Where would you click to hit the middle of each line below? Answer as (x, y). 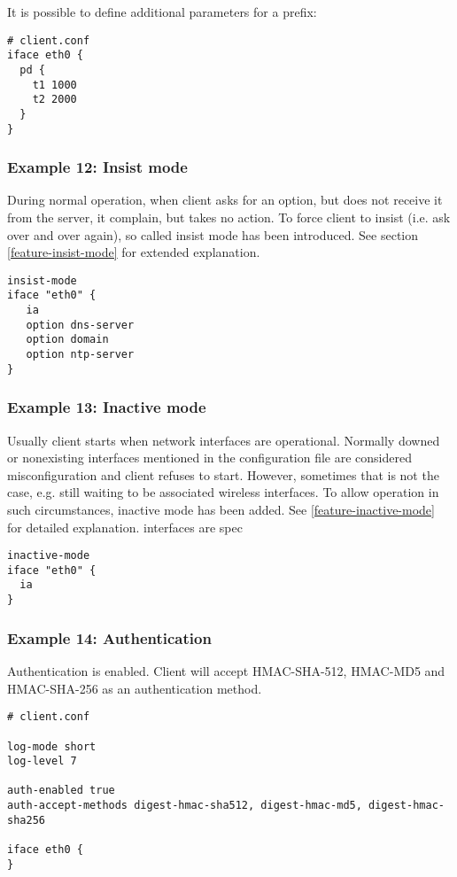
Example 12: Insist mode (97, 167)
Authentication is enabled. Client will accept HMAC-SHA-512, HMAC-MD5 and (226, 671)
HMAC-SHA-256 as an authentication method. (135, 688)
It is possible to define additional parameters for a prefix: (162, 12)
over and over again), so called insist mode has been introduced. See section (213, 234)
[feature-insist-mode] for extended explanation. (134, 252)
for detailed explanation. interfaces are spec (125, 527)
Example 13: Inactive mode (107, 407)
